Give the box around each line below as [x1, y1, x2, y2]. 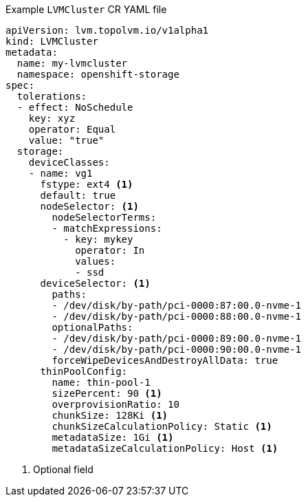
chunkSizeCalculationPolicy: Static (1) [52, 421, 272, 432]
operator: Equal [28, 124, 116, 135]
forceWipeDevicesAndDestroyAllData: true [52, 355, 278, 366]
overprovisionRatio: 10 [52, 399, 179, 410]
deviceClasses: [28, 157, 110, 168]
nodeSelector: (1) [40, 201, 139, 212]
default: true [40, 190, 116, 201]
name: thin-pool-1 [52, 377, 151, 388]
